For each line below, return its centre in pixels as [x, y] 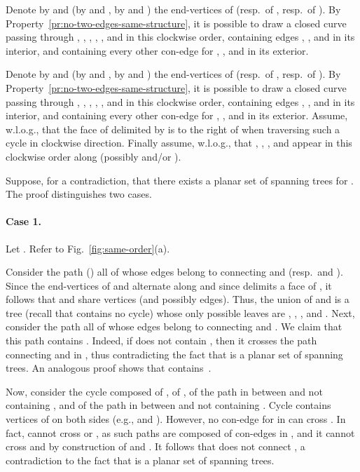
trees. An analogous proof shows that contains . [109, 368]
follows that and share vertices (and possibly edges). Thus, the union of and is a [178, 299]
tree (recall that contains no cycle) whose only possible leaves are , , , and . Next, [180, 312]
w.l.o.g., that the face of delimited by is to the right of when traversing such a [173, 129]
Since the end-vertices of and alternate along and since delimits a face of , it [169, 285]
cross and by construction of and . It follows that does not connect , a [155, 446]
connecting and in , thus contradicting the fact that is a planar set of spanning [174, 354]
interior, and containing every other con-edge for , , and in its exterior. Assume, [177, 115]
